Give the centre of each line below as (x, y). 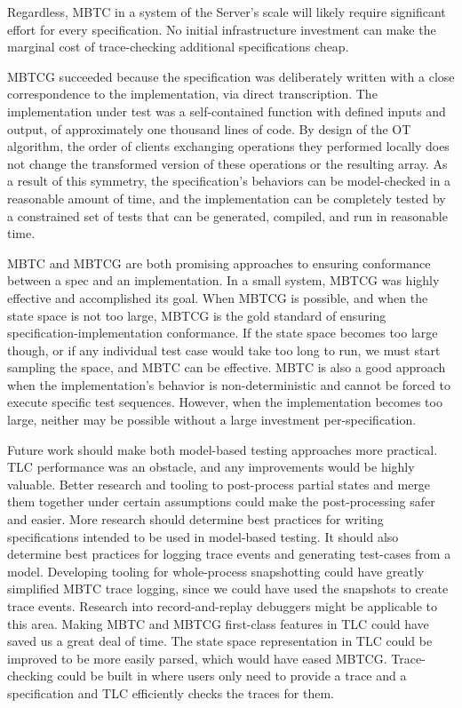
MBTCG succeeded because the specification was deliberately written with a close (231, 76)
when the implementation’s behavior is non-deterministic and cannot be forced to (229, 384)
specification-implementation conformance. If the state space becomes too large (223, 333)
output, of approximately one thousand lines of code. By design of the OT (209, 128)
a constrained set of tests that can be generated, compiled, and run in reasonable (227, 215)
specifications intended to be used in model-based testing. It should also (203, 536)
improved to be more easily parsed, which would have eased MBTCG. (197, 658)
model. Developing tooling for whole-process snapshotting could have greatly (216, 571)
